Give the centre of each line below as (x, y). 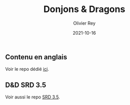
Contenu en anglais (36, 57)
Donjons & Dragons (84, 9)
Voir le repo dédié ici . (27, 69)
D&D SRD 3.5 (26, 85)
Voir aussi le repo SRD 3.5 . (33, 97)
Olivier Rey (84, 23)
